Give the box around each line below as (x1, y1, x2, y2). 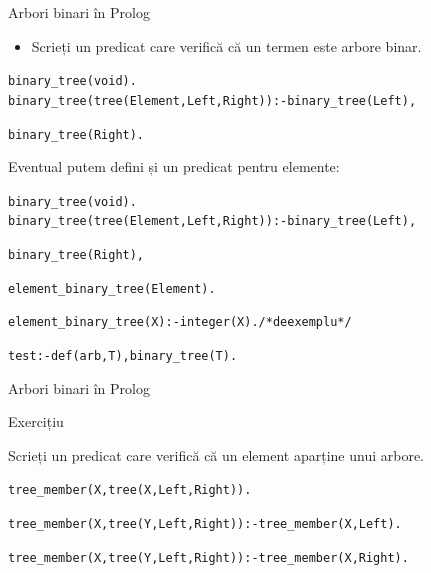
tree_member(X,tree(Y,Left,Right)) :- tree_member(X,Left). (8, 517, 402, 532)
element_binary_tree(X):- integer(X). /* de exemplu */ (8, 315, 352, 330)
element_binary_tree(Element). (8, 281, 216, 296)
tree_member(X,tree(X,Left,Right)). (8, 483, 252, 498)
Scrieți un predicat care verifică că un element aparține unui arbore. (8, 444, 425, 465)
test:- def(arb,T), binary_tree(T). (8, 349, 238, 364)
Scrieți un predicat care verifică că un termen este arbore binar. (31, 35, 422, 56)
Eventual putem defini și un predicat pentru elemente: (8, 156, 340, 177)
